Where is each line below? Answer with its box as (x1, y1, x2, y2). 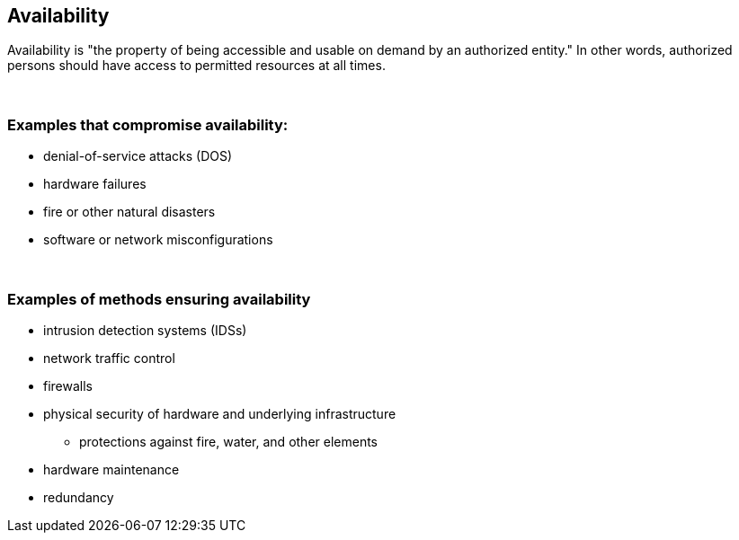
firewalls (43, 377, 93, 394)
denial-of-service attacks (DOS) (43, 148, 233, 164)
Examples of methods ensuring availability (7, 289, 311, 308)
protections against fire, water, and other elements (79, 433, 378, 449)
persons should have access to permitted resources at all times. (7, 58, 386, 74)
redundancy (43, 489, 114, 505)
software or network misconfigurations (43, 232, 273, 248)
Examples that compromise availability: (7, 115, 289, 134)
